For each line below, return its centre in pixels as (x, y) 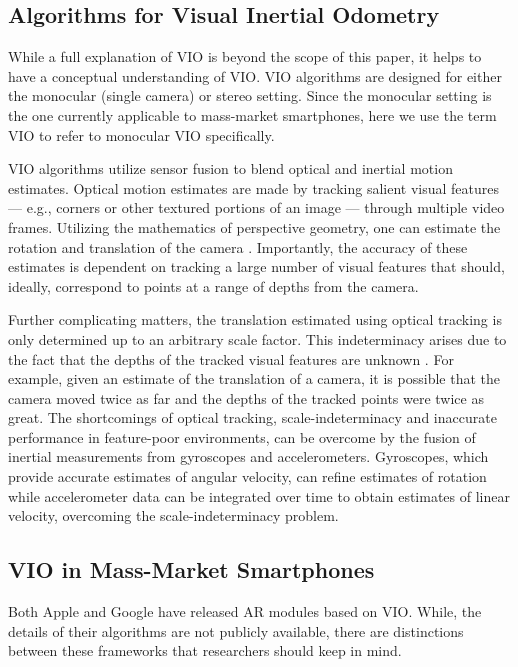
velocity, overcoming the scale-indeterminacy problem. (173, 515)
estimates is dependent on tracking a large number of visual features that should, (256, 266)
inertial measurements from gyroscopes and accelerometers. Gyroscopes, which (248, 456)
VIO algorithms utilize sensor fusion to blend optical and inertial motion (230, 168)
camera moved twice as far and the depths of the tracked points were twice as (246, 397)
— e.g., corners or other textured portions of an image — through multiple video (256, 207)
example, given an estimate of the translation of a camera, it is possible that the (254, 378)
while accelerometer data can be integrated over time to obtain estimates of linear (259, 495)
